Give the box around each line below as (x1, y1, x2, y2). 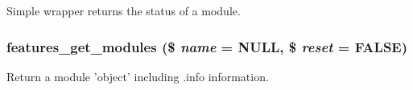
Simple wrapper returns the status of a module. (6, 2, 241, 18)
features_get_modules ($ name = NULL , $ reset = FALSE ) (6, 36, 408, 56)
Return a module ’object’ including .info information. (6, 67, 269, 84)
